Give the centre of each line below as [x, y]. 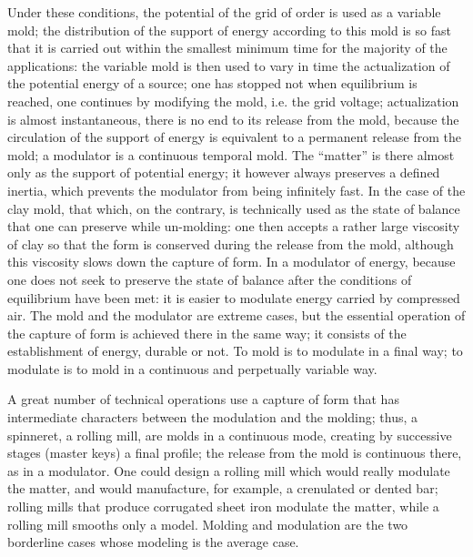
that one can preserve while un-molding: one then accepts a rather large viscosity [234, 226]
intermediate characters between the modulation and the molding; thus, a [212, 417]
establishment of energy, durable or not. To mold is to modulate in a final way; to [235, 351]
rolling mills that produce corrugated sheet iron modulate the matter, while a [223, 506]
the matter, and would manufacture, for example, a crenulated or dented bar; [223, 488]
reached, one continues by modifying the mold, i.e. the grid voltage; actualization [233, 101]
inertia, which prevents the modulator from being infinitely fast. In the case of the [236, 190]
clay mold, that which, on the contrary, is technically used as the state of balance [234, 208]
